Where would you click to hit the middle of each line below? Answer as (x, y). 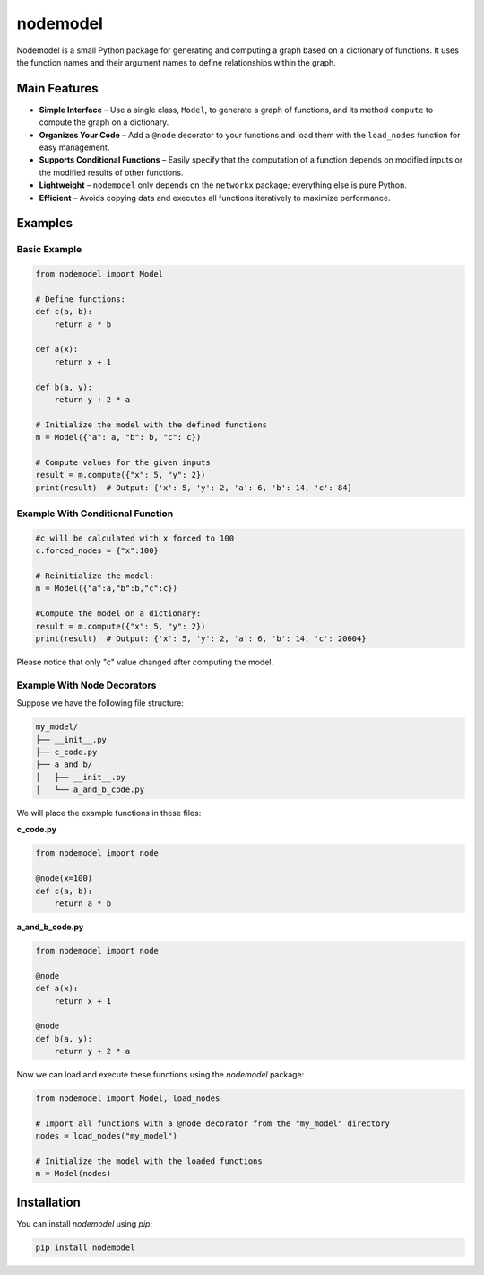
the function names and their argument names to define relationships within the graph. (176, 62)
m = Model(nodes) (73, 1174)
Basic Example (49, 250)
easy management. (74, 147)
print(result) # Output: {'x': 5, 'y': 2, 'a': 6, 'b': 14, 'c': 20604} (201, 639)
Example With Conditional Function (95, 514)
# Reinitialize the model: (95, 576)
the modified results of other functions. (111, 172)
